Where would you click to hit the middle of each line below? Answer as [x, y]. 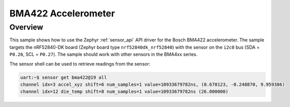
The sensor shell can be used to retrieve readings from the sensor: [80, 63]
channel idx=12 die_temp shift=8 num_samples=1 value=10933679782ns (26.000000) [124, 92]
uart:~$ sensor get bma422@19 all [64, 77]
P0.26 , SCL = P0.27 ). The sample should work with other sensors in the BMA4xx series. [103, 54]
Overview [26, 27]
